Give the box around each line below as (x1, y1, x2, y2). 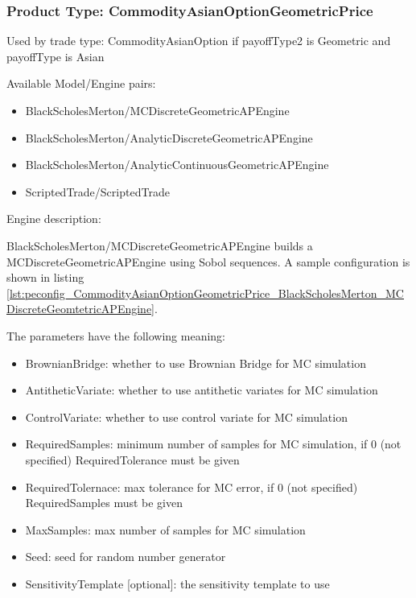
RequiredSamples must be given (25, 494, 183, 511)
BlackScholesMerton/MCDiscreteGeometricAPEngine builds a (6, 237, 313, 254)
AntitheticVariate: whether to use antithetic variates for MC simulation (25, 381, 378, 398)
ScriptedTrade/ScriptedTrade (25, 183, 170, 200)
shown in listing (6, 269, 84, 286)
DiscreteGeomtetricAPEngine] (6, 300, 155, 317)
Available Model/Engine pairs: (6, 75, 156, 92)
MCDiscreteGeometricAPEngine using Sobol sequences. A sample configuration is (6, 253, 410, 270)
